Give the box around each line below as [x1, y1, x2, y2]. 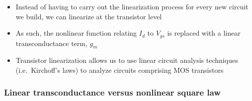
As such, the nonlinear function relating [15, 28, 137, 38]
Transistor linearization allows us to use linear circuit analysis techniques [15, 55, 238, 65]
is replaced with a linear [167, 28, 241, 38]
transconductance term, [15, 38, 87, 48]
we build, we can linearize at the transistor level [15, 11, 162, 21]
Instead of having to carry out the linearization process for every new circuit [15, 1, 249, 11]
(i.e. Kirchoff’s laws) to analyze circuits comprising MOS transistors [15, 65, 224, 75]
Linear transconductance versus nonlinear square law [4, 86, 221, 98]
